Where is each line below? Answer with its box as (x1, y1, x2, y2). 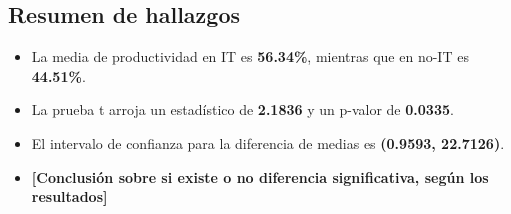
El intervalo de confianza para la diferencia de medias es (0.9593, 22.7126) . (31, 132, 505, 153)
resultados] (31, 186, 108, 207)
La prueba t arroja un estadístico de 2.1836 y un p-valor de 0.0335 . (31, 99, 454, 120)
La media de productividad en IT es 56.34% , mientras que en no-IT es (31, 46, 469, 67)
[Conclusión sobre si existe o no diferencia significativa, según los (31, 166, 489, 187)
